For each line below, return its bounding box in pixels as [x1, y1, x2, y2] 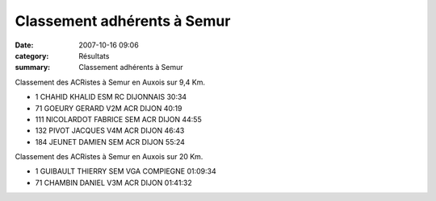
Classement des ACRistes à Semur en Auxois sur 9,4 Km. [15, 77, 206, 87]
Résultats [78, 51, 110, 60]
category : [15, 51, 49, 60]
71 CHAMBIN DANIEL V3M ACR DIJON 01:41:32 [35, 178, 193, 187]
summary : [15, 63, 51, 72]
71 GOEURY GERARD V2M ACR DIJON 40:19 [35, 103, 182, 113]
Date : [15, 40, 34, 50]
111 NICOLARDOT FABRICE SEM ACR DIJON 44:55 [35, 114, 202, 124]
